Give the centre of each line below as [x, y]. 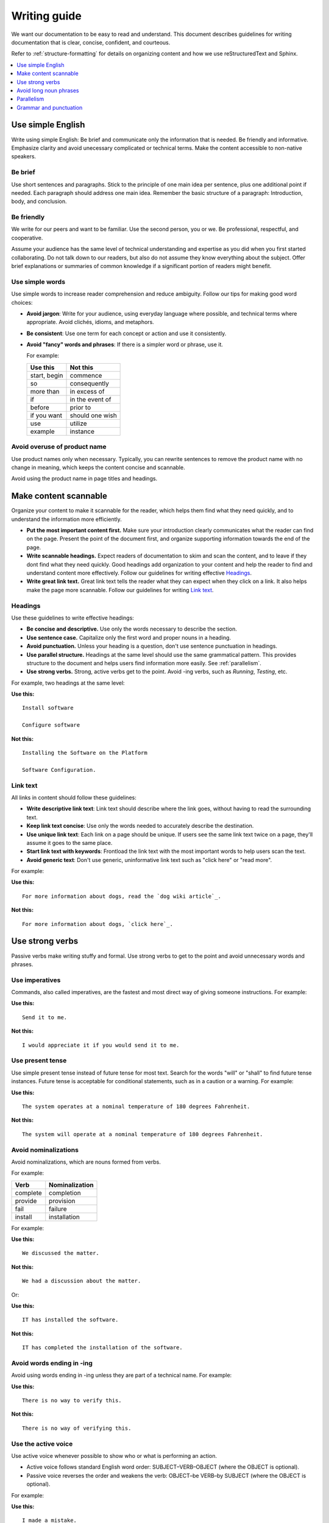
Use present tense [39, 1061]
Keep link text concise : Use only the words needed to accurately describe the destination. [140, 826]
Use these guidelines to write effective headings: [73, 618]
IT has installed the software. [70, 1320]
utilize [79, 423]
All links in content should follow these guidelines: [74, 797]
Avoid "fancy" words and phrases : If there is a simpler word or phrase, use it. [125, 345]
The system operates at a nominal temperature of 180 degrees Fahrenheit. [136, 1106]
